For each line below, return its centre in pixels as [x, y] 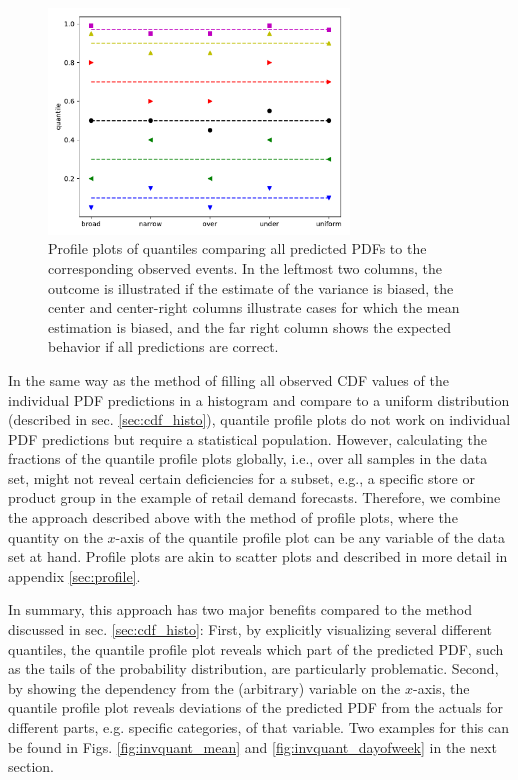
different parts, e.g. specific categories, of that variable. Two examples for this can [259, 727]
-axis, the [441, 687]
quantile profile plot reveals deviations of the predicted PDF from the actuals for [255, 707]
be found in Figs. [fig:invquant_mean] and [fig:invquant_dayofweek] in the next [252, 746]
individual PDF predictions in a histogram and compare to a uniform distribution [259, 399]
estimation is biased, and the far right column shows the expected [249, 326]
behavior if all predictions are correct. [163, 346]
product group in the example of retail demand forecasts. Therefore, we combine [254, 497]
